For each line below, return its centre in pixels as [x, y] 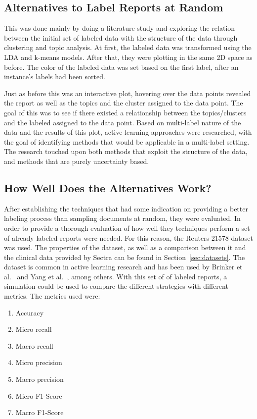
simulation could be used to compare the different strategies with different [116, 286]
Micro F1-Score [39, 395]
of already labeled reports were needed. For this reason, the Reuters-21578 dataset [128, 237]
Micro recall [34, 329]
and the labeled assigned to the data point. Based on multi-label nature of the [123, 122]
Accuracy [30, 312]
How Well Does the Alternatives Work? [108, 187]
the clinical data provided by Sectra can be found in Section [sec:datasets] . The [125, 257]
